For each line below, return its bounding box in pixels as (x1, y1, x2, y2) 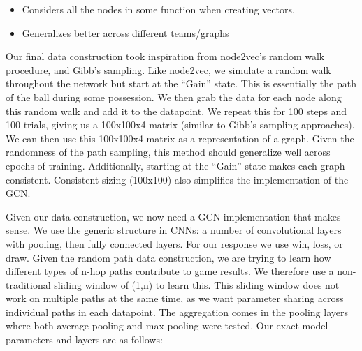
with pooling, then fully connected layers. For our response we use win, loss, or (6, 236, 343, 251)
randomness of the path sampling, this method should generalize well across (6, 144, 331, 159)
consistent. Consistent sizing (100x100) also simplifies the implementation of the (6, 172, 349, 186)
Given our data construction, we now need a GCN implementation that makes (6, 209, 341, 223)
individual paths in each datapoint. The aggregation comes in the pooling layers (6, 304, 348, 319)
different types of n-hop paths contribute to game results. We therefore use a (6, 264, 334, 278)
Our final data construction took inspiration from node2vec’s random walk (6, 49, 325, 64)
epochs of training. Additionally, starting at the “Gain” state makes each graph (6, 158, 345, 172)
